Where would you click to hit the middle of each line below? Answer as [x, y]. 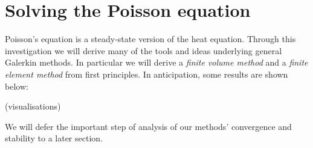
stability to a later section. [54, 138]
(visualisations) [33, 106]
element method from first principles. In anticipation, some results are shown [147, 74]
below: [17, 86]
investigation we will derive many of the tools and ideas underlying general [144, 50]
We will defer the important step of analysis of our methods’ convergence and [148, 126]
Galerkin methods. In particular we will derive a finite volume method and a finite [156, 62]
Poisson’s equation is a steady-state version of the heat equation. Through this [150, 39]
